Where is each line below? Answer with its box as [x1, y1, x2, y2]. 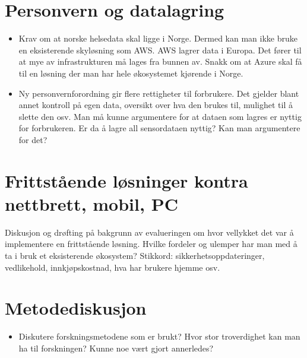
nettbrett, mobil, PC [5, 191, 178, 216]
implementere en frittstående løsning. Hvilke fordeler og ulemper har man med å [5, 237, 297, 250]
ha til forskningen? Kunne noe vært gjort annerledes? [18, 341, 214, 354]
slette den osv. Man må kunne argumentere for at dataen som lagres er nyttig [18, 110, 302, 122]
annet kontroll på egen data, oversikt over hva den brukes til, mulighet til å [18, 99, 293, 111]
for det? [18, 133, 48, 145]
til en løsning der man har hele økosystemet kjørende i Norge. [18, 66, 243, 79]
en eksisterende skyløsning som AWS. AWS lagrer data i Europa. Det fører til [18, 43, 302, 56]
